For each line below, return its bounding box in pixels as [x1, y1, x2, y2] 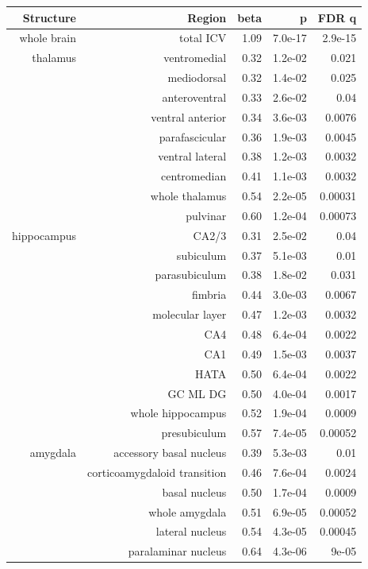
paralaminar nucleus [128, 543, 227, 559]
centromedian [161, 168, 227, 184]
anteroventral [162, 88, 227, 105]
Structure [22, 9, 76, 25]
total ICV [179, 29, 227, 46]
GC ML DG [167, 385, 227, 401]
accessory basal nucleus [113, 444, 227, 461]
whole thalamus [150, 188, 227, 204]
